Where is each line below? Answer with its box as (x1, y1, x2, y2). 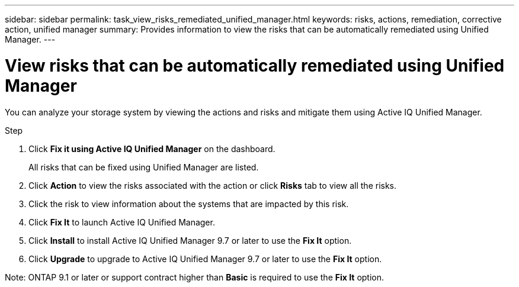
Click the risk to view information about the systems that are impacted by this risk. (28, 198, 349, 209)
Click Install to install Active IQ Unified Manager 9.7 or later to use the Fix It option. (28, 235, 352, 246)
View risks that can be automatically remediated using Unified (5, 55, 505, 76)
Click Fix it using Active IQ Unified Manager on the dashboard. (28, 143, 275, 154)
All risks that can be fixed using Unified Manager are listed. (28, 162, 259, 172)
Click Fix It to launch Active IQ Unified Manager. (28, 217, 215, 227)
